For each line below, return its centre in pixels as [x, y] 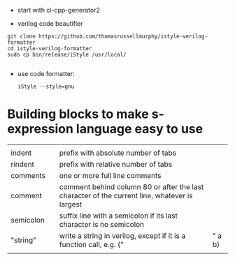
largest [71, 204]
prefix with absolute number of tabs [118, 153]
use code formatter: [46, 74]
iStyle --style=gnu [46, 87]
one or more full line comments [110, 175]
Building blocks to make [78, 114]
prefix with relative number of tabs [116, 164]
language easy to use [140, 129]
